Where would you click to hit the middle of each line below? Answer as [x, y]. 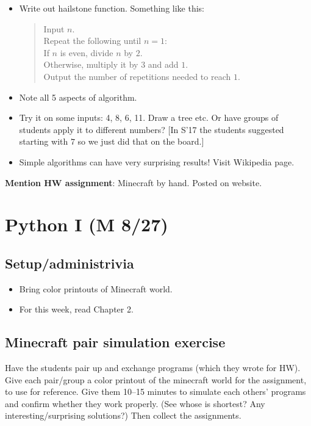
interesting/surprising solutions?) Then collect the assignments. [123, 415]
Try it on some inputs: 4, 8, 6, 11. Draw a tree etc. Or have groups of [149, 117]
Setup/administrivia [70, 263]
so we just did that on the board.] [141, 141]
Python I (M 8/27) [87, 224]
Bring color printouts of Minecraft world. [96, 288]
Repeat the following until [92, 41]
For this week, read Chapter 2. [76, 309]
